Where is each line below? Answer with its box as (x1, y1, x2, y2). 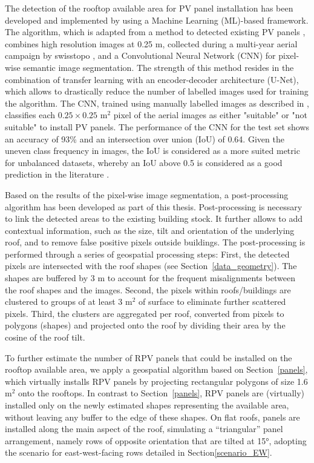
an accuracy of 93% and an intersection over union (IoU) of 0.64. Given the (5, 132, 284, 145)
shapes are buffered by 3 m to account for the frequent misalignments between (5, 271, 295, 284)
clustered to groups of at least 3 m (5, 295, 132, 308)
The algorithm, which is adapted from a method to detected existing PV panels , (5, 25, 306, 38)
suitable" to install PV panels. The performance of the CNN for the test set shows (5, 120, 310, 133)
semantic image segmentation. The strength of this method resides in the (23, 61, 294, 73)
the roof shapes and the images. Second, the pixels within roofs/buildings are (5, 283, 291, 296)
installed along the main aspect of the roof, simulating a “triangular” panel (5, 422, 283, 435)
